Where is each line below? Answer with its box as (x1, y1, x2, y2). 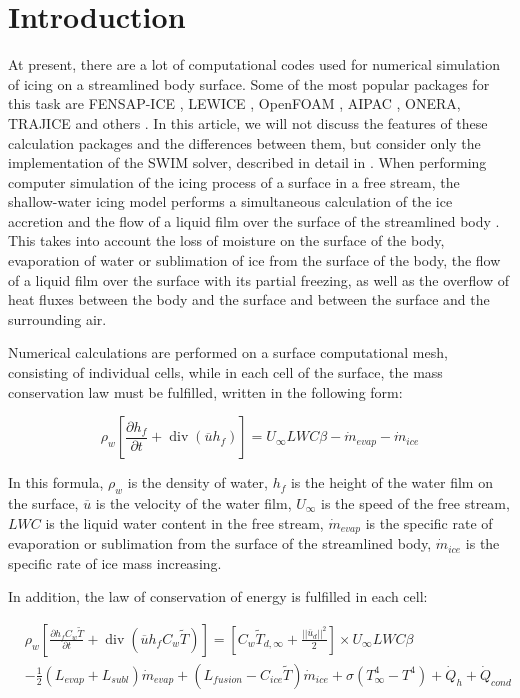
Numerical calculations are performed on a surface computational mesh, (8, 342, 448, 363)
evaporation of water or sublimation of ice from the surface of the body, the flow (8, 250, 501, 271)
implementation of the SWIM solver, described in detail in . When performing (8, 152, 487, 173)
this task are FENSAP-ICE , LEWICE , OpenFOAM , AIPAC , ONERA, (8, 93, 461, 114)
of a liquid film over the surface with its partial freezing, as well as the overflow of (8, 269, 509, 290)
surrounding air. (8, 308, 107, 329)
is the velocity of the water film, (95, 493, 292, 514)
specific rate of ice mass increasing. (8, 552, 222, 573)
